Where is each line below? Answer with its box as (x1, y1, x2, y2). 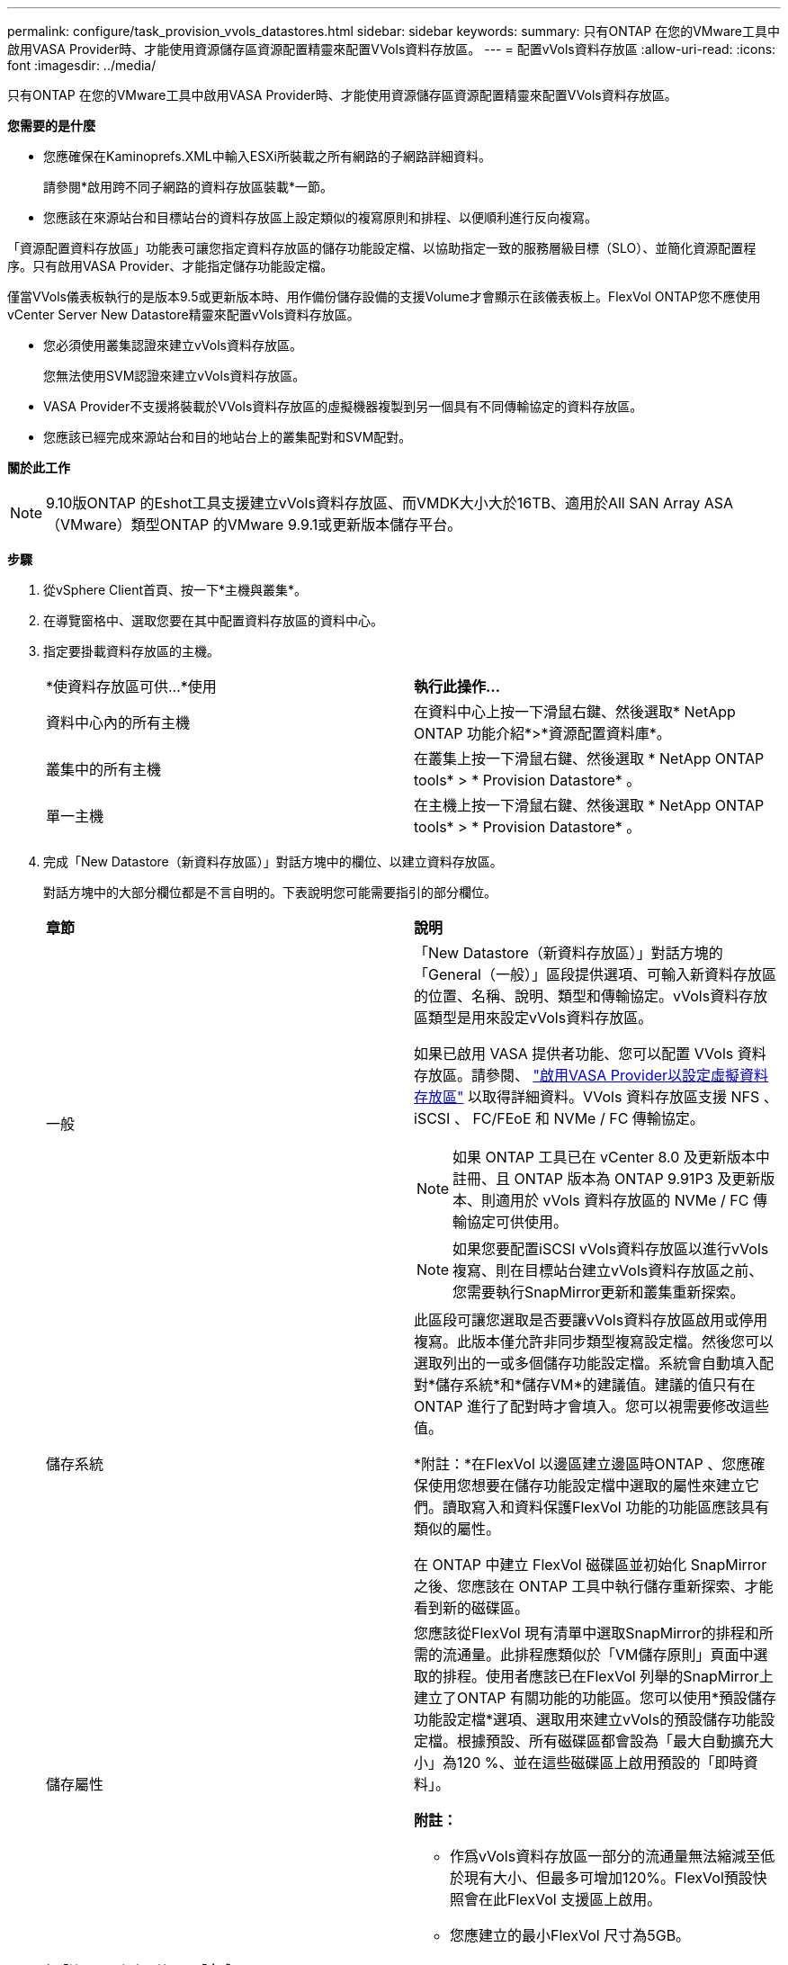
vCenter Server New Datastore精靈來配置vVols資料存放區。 (7, 307, 360, 322)
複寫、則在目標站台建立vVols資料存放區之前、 (452, 1261, 764, 1279)
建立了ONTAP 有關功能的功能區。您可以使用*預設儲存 (414, 1689, 777, 1707)
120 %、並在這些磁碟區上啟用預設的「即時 (457, 1754, 744, 1772)
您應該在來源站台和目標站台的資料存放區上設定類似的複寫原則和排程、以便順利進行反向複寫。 (43, 210, 597, 225)
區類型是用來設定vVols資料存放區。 (414, 1009, 653, 1027)
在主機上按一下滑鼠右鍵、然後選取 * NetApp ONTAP (414, 796, 765, 814)
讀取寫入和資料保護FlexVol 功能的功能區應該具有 (443, 1498, 770, 1516)
